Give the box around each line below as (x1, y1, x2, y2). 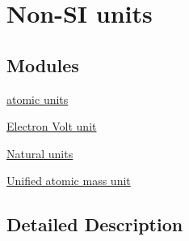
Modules (6, 52, 79, 77)
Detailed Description (6, 212, 183, 237)
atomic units (6, 90, 69, 107)
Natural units (6, 144, 73, 161)
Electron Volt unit (6, 118, 97, 135)
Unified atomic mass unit (6, 172, 131, 189)
